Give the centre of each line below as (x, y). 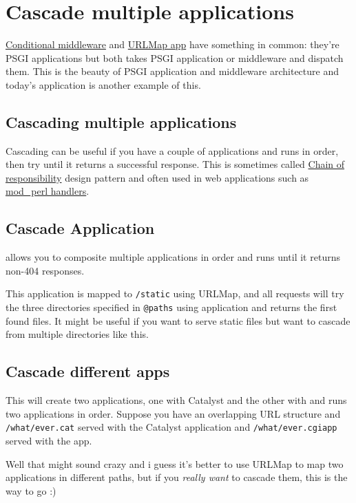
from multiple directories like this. (77, 334)
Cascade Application (80, 228)
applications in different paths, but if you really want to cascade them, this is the (177, 477)
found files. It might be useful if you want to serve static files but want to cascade (178, 320)
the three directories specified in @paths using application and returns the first (171, 307)
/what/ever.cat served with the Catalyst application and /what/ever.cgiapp (171, 427)
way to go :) (31, 490)
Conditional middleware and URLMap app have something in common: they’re (172, 44)
